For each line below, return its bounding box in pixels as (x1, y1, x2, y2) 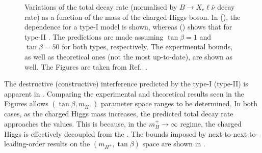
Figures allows (4, 98, 48, 109)
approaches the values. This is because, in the (4, 118, 147, 129)
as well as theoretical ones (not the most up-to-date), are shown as (24, 51, 233, 62)
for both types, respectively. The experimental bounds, (62, 41, 233, 52)
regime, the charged (180, 118, 242, 129)
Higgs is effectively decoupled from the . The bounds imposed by (4, 128, 206, 139)
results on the (47, 138, 90, 149)
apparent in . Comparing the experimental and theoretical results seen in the (4, 88, 244, 99)
